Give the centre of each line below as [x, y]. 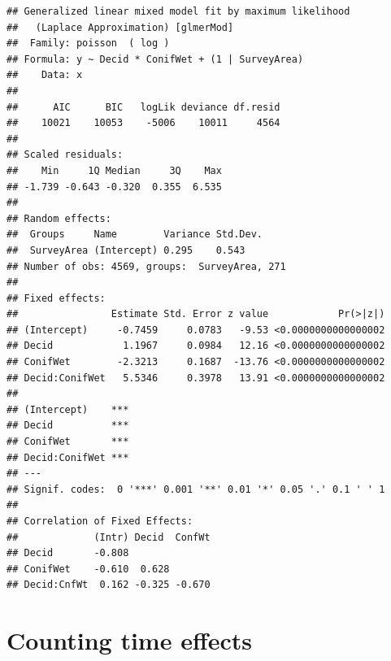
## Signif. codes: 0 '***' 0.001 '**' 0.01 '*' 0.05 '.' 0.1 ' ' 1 [196, 489]
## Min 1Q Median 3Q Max [114, 170]
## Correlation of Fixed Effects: [100, 521]
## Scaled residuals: [65, 155]
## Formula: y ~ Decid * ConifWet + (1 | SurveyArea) [155, 59]
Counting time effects [130, 640]
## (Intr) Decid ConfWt [109, 537]
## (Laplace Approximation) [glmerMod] [120, 27]
